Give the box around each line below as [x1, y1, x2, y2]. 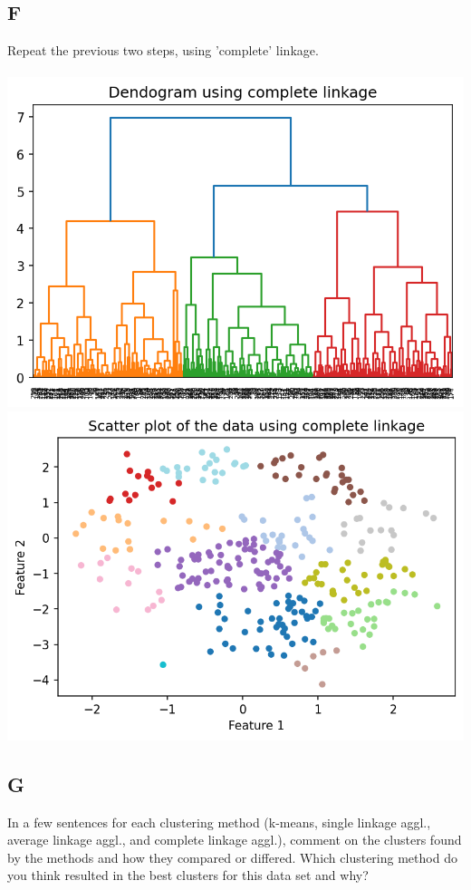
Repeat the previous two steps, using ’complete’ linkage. [7, 41, 319, 60]
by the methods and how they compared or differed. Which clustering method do [7, 847, 457, 866]
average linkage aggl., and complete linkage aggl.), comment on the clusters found [7, 830, 462, 849]
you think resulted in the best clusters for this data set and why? [7, 866, 369, 885]
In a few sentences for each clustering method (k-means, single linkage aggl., [7, 812, 431, 831]
